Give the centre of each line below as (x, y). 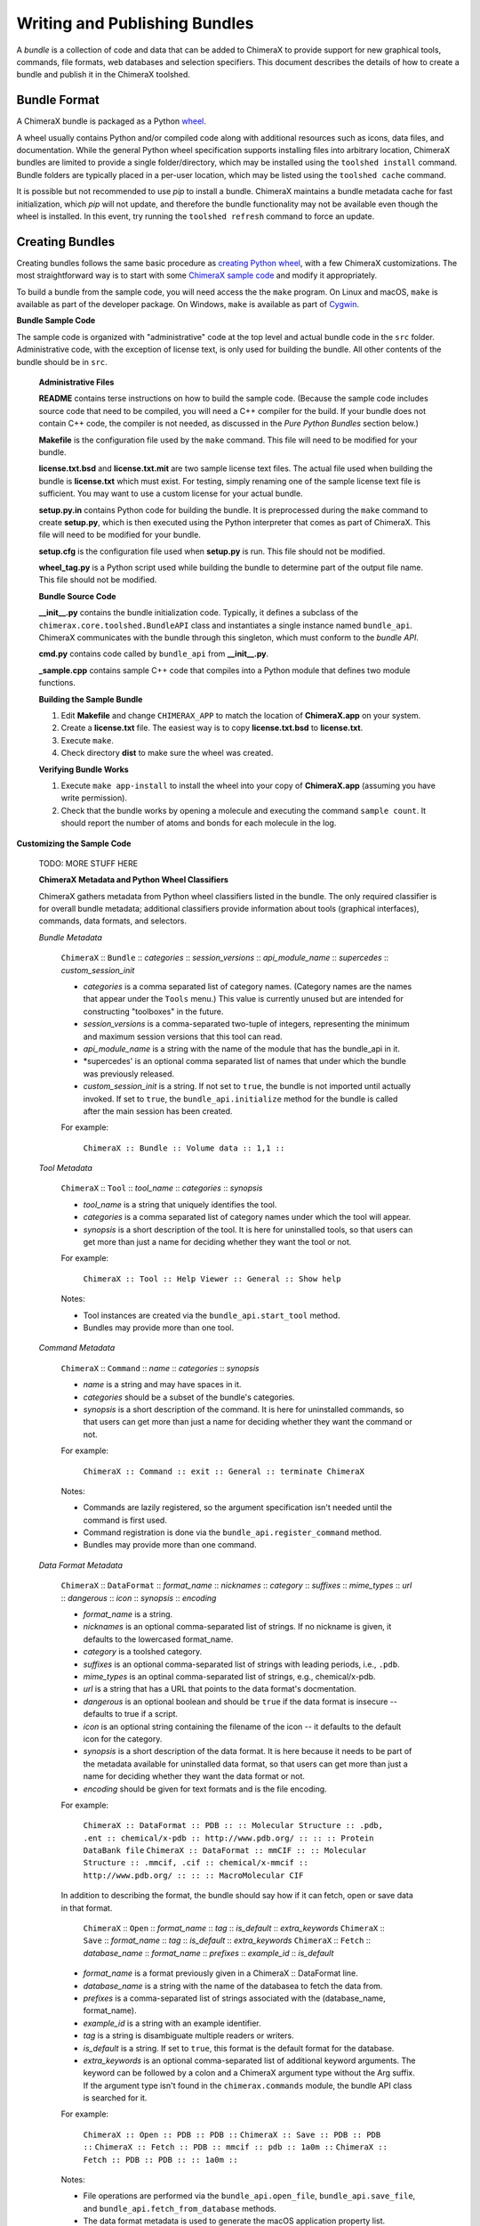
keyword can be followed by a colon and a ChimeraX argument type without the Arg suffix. (249, 2073)
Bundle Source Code (77, 596)
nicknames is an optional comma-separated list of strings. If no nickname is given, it (237, 1627)
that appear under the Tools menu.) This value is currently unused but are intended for (243, 999)
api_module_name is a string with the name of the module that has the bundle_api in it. (241, 1048)
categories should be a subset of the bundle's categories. (189, 1397)
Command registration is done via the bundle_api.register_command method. (232, 1532)
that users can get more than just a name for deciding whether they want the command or (248, 1422)
